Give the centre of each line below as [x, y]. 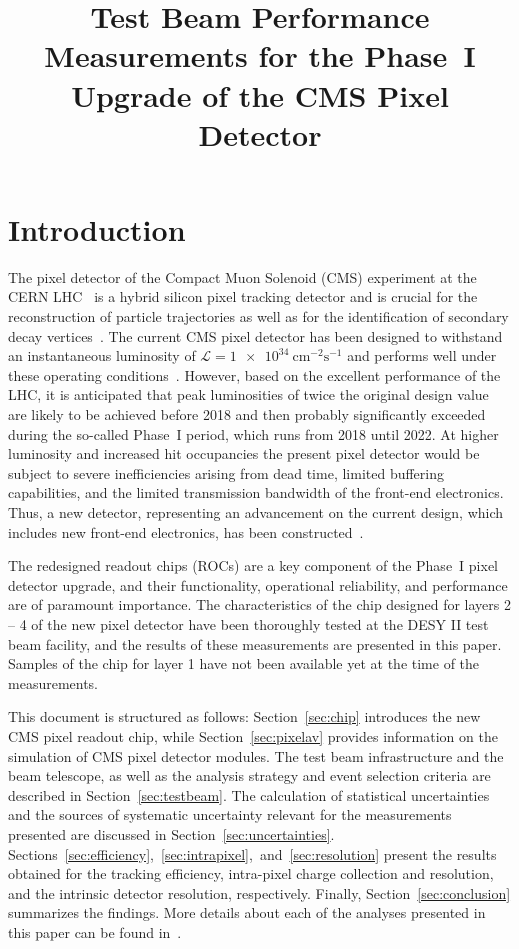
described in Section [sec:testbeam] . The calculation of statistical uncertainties [249, 794]
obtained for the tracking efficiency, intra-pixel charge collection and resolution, [251, 873]
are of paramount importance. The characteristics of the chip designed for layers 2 [260, 604]
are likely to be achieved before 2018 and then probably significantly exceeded [247, 414]
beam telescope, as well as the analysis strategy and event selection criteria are [249, 775]
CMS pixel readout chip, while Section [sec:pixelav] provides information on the [253, 735]
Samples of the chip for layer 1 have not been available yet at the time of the [244, 663]
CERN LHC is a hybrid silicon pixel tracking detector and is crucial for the [243, 296]
